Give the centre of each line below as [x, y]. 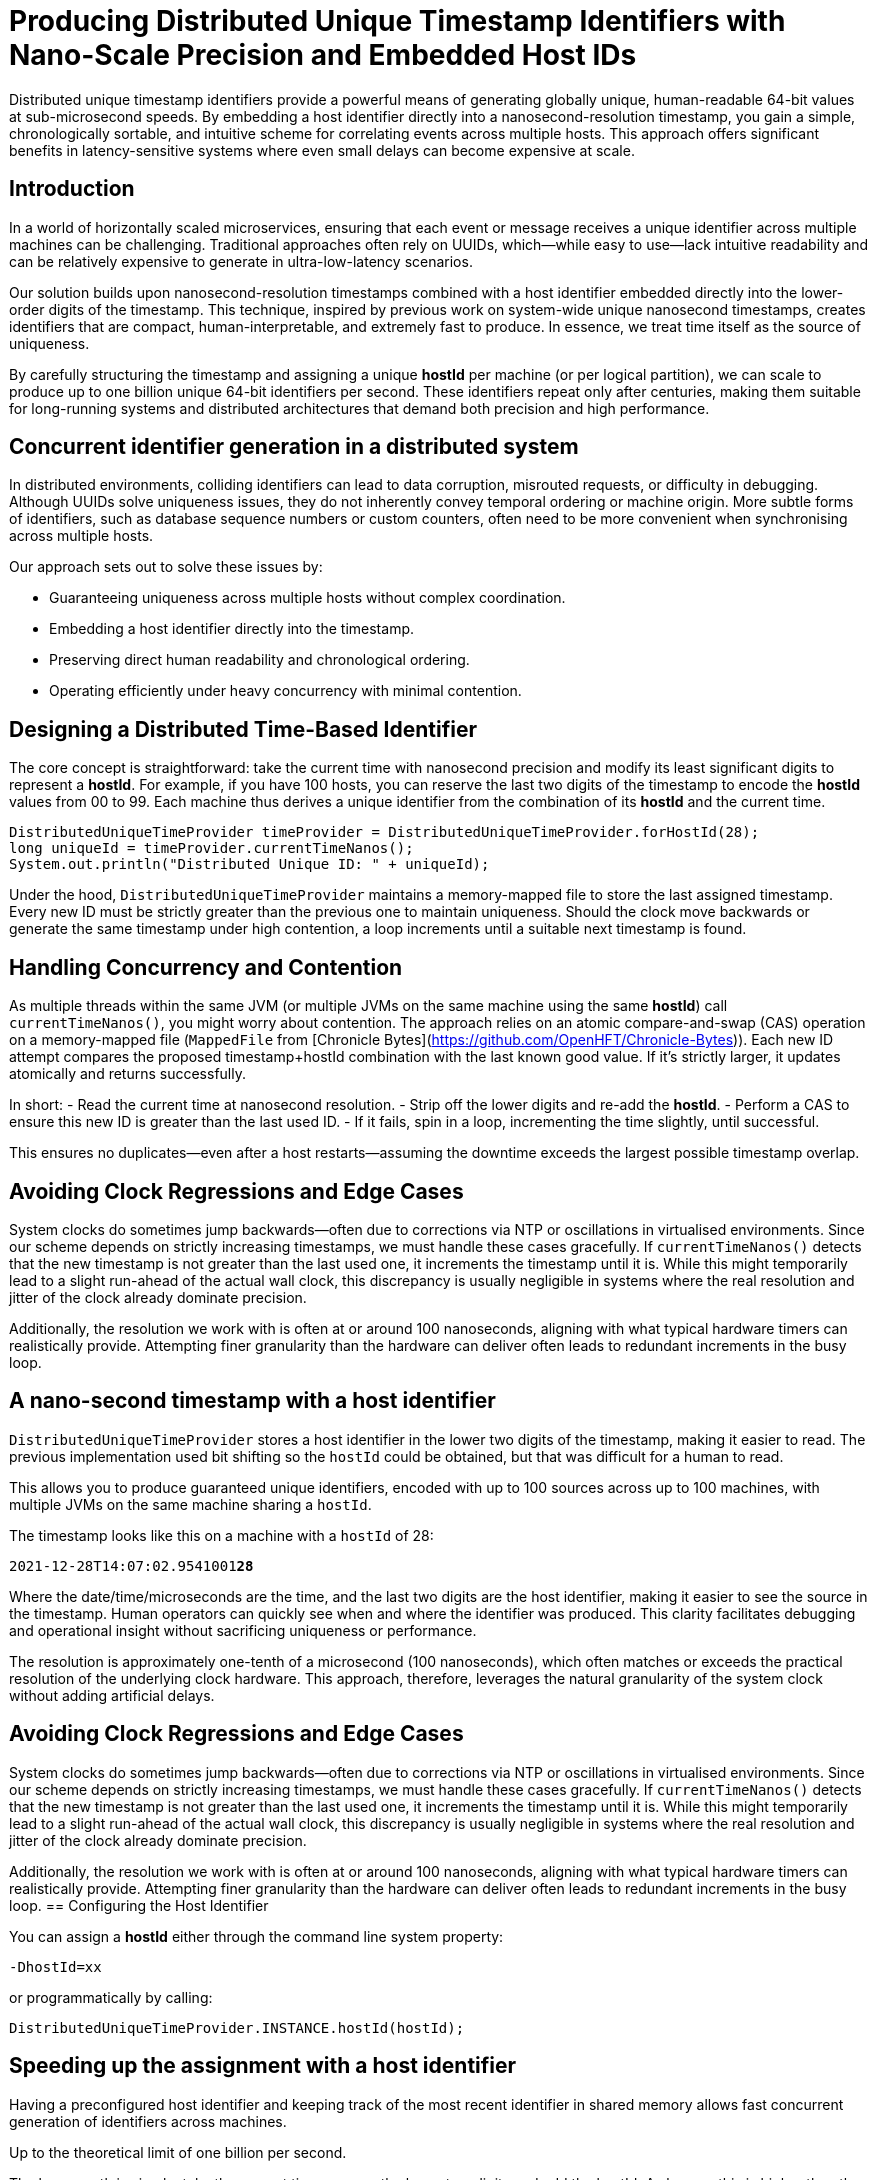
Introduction [72, 189]
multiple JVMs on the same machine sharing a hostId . [190, 1504]
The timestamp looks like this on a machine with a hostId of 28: [221, 1535]
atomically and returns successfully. [127, 1074]
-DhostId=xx [55, 1966]
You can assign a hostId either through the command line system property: [256, 1936]
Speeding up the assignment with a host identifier [263, 2066]
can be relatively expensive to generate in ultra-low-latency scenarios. [241, 261]
